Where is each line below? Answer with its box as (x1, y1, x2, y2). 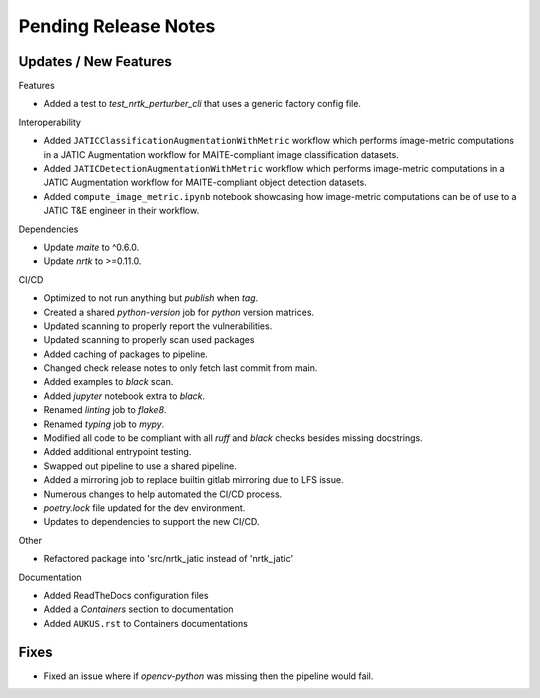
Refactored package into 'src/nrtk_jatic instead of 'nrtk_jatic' (43, 553, 294, 565)
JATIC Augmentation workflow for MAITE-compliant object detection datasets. (43, 176, 367, 189)
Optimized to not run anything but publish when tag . (43, 292, 259, 304)
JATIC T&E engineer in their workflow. (43, 205, 200, 217)
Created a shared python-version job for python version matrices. (43, 306, 315, 318)
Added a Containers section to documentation (43, 603, 234, 615)
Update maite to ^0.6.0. (43, 241, 140, 253)
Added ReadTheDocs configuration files (43, 589, 209, 601)
